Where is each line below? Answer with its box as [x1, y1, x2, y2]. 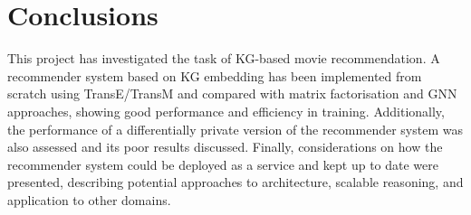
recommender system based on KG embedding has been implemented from [7, 66, 422, 85]
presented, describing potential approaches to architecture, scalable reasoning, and [7, 173, 464, 192]
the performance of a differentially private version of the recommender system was [7, 119, 463, 138]
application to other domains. [7, 190, 171, 209]
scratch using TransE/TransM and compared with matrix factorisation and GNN [7, 84, 457, 103]
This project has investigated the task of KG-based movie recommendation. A [7, 49, 440, 68]
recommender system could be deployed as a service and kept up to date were [7, 154, 438, 173]
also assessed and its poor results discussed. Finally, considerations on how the [7, 137, 443, 156]
